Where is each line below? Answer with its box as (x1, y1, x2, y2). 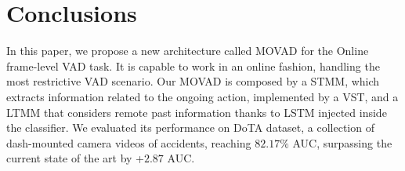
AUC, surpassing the (292, 134, 392, 151)
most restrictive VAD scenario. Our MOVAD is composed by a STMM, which (6, 73, 380, 89)
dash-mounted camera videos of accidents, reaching (6, 134, 251, 151)
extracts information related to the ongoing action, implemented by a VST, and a (6, 88, 399, 104)
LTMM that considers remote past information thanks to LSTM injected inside (6, 104, 387, 120)
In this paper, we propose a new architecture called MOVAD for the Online (6, 42, 369, 59)
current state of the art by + (6, 150, 144, 166)
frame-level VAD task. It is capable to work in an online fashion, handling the (6, 57, 380, 74)
